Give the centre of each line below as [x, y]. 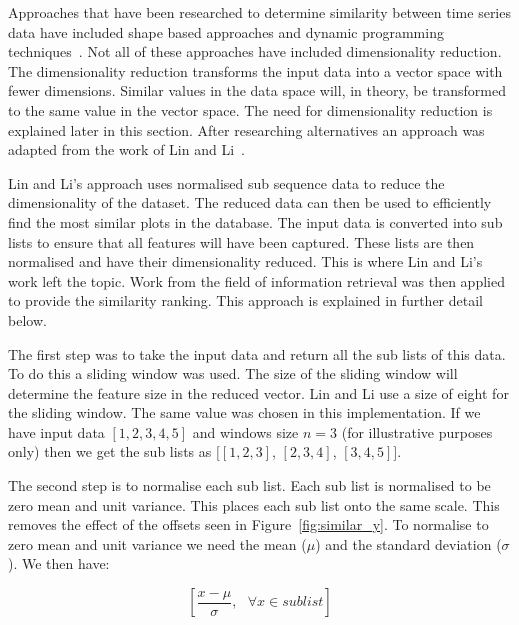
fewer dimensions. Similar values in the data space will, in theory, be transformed [257, 90]
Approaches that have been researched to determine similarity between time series [259, 12]
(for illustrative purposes [417, 431]
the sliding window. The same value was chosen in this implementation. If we [244, 412]
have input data [56, 431]
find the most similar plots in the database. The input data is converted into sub [255, 221]
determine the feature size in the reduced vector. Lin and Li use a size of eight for [258, 392]
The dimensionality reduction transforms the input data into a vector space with [255, 70]
